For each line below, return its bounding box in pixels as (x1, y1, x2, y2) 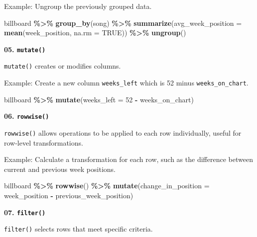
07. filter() (4, 207, 46, 217)
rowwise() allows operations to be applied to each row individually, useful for (4, 128, 242, 138)
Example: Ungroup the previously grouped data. (4, 1, 152, 11)
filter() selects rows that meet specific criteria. (4, 224, 153, 234)
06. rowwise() (4, 111, 49, 121)
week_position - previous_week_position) (4, 190, 133, 201)
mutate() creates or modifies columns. (4, 61, 121, 71)
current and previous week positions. (4, 163, 116, 174)
